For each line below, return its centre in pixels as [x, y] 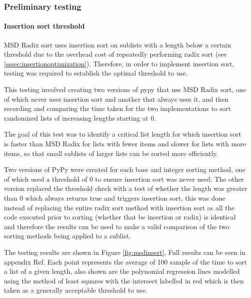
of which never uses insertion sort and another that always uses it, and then [116, 99]
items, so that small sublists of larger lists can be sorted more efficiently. [111, 153]
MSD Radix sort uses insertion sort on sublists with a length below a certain [118, 44]
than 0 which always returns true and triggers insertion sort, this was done [115, 197]
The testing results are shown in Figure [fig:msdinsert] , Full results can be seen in [125, 252]
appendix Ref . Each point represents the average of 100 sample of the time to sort [125, 261]
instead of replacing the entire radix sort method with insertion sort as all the [119, 207]
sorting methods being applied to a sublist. [67, 236]
